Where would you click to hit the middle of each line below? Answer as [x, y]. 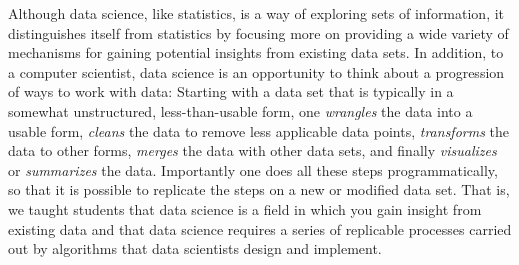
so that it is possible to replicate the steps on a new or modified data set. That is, [259, 189]
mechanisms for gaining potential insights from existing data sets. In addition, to [256, 52]
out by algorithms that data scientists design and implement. [195, 248]
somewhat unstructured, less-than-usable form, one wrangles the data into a [240, 110]
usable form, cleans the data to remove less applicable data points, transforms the [259, 130]
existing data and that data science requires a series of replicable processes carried [260, 228]
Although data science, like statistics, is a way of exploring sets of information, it [256, 13]
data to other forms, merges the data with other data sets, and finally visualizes [252, 150]
